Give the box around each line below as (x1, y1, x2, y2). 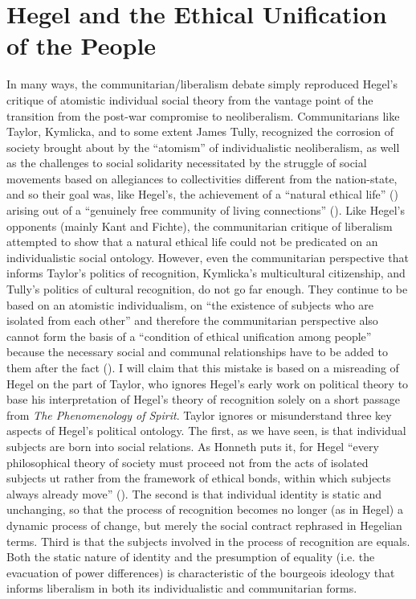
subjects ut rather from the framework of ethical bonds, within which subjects (6, 470, 391, 486)
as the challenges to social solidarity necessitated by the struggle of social (6, 154, 367, 171)
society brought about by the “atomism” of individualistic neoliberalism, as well (6, 138, 400, 155)
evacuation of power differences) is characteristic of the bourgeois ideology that (6, 564, 395, 581)
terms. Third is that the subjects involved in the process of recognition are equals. (6, 532, 410, 549)
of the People (6, 29, 157, 62)
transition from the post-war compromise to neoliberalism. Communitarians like (6, 107, 400, 124)
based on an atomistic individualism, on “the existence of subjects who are (6, 296, 374, 313)
